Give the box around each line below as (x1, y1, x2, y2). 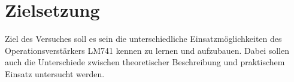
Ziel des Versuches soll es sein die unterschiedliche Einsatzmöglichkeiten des (5, 32, 282, 45)
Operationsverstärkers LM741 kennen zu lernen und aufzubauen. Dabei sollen (5, 44, 289, 56)
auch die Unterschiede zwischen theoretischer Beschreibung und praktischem (5, 56, 285, 68)
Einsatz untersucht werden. (5, 67, 105, 80)
